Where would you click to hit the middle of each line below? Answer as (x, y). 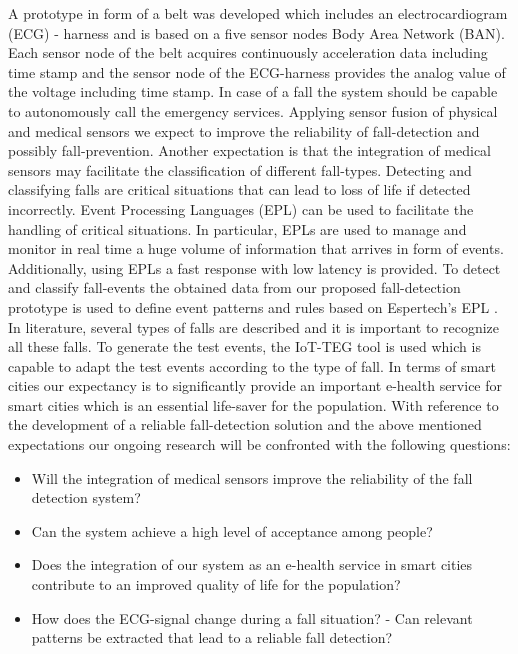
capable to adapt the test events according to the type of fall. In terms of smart (252, 365)
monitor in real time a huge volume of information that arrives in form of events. (256, 248)
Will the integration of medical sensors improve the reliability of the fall (252, 477)
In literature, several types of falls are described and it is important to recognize (254, 326)
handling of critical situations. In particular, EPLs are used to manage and (237, 228)
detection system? (86, 497)
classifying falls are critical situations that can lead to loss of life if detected (239, 189)
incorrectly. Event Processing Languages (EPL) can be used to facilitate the (241, 208)
